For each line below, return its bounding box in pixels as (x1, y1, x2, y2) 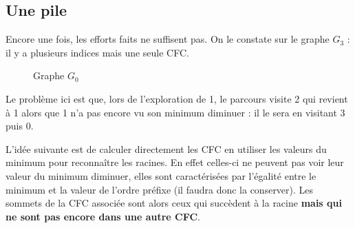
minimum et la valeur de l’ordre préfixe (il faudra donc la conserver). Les (6, 182, 314, 196)
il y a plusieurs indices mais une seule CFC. (6, 45, 189, 59)
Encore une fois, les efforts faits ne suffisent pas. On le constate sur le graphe (6, 32, 330, 46)
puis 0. (6, 118, 34, 133)
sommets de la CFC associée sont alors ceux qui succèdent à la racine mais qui (6, 196, 342, 210)
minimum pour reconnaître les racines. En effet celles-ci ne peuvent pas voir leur (6, 155, 344, 169)
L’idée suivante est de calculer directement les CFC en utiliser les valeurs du (6, 141, 327, 156)
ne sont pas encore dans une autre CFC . (6, 209, 200, 223)
